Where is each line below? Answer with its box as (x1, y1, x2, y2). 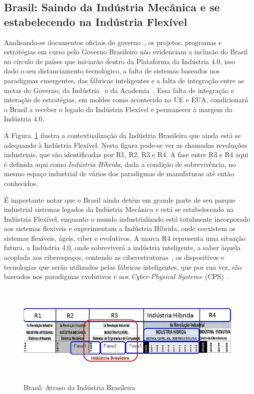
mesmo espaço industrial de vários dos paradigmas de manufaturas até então (4, 168, 234, 179)
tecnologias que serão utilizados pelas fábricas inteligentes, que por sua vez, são (4, 261, 242, 272)
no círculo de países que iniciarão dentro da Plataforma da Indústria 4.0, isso (4, 56, 235, 66)
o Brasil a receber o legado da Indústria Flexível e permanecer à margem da (4, 104, 232, 114)
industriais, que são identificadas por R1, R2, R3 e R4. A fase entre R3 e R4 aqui (4, 149, 249, 160)
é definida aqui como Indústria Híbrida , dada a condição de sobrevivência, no (4, 159, 236, 169)
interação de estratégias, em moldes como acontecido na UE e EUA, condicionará (4, 94, 249, 105)
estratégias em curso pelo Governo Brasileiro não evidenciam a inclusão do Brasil (4, 46, 248, 57)
